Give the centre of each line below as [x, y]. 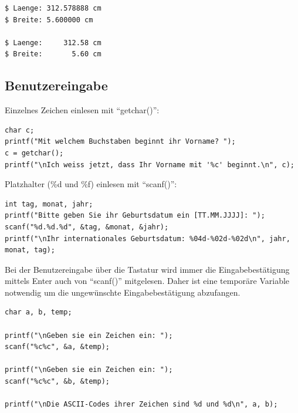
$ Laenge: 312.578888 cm [53, 8]
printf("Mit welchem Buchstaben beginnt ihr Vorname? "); [120, 142]
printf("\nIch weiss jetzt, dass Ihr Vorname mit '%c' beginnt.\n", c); [150, 165]
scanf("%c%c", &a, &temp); [57, 347]
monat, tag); [30, 250]
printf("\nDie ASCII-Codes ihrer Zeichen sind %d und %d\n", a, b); [141, 404]
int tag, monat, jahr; [49, 204]
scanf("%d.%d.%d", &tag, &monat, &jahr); [87, 227]
